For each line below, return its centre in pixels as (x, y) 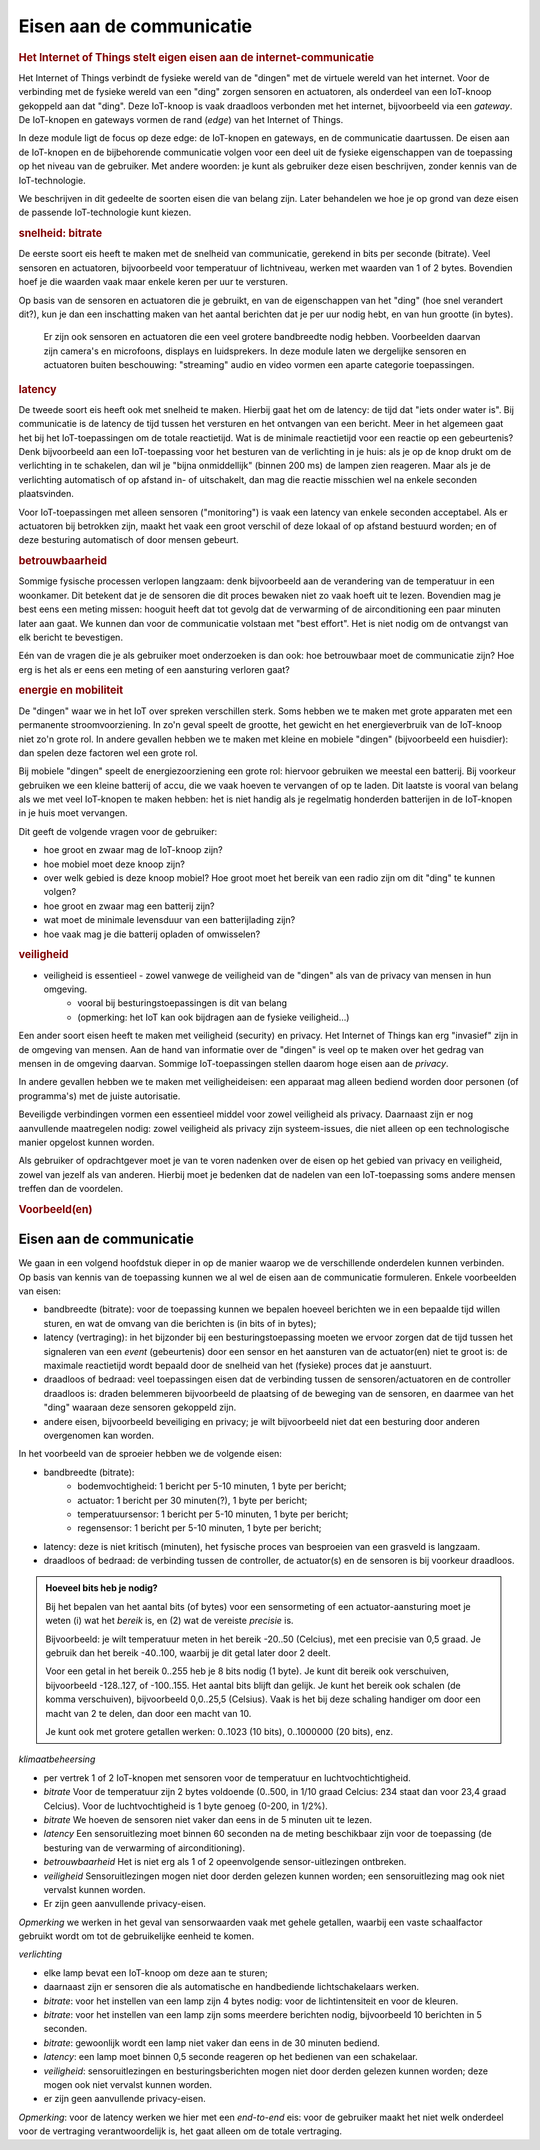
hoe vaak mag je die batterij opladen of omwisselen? (152, 934)
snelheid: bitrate (60, 233)
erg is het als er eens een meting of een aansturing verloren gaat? (154, 669)
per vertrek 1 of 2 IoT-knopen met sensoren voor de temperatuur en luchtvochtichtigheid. (227, 1777)
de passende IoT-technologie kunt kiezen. (105, 212)
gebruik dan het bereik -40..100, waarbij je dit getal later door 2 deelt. (188, 1653)
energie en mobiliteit (71, 690)
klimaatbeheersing (57, 1759)
